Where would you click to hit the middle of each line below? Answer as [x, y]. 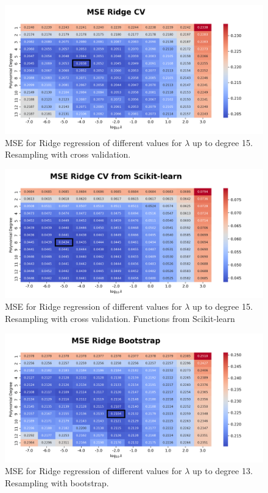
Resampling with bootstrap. [57, 482]
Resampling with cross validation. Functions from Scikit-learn [120, 318]
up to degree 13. [223, 471]
